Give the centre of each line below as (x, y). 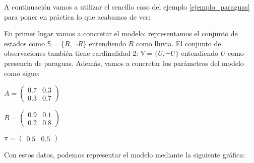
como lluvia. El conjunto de (178, 43)
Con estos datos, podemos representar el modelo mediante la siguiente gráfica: (125, 155)
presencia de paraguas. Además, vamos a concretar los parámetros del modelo (124, 63)
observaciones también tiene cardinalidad (67, 53)
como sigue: (22, 73)
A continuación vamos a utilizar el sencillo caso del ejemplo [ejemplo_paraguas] (127, 7)
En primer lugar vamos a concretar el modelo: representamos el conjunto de (121, 33)
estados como (25, 43)
